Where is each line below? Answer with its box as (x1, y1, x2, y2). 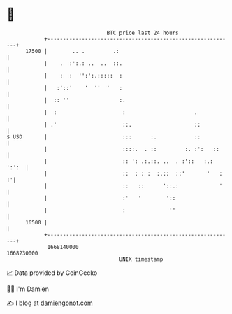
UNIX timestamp (119, 255, 164, 263)
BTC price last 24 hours (106, 29, 179, 36)
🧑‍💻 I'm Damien (6, 285, 50, 293)
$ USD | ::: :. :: (6, 133, 201, 141)
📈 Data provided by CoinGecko (6, 269, 98, 277)
